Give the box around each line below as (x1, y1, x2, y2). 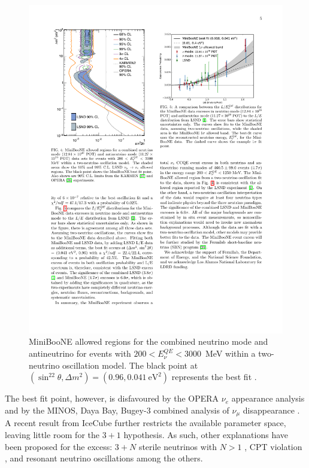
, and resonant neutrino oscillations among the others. (5, 452, 203, 464)
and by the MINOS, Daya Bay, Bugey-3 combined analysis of (5, 403, 229, 416)
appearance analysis (231, 392, 305, 405)
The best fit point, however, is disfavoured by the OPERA (5, 392, 219, 405)
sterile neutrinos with (138, 440, 217, 452)
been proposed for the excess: (5, 440, 113, 452)
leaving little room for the (5, 428, 99, 440)
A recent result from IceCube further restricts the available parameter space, (5, 417, 286, 429)
